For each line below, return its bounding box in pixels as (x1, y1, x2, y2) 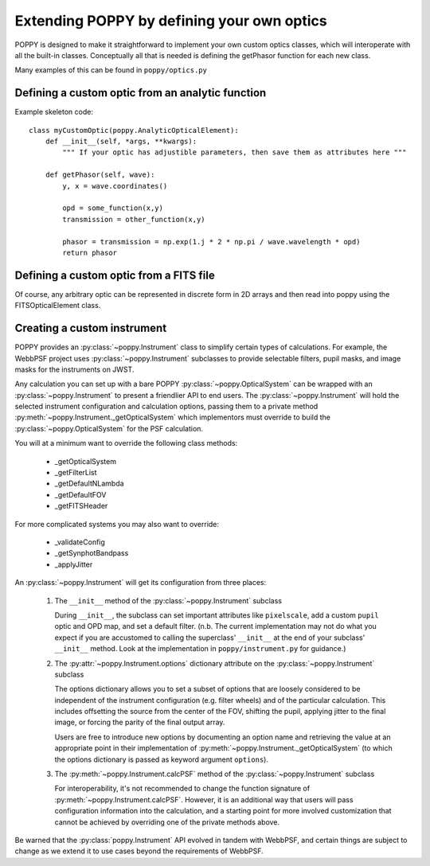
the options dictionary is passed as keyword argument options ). (54, 755, 268, 764)
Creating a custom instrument (14, 322, 167, 335)
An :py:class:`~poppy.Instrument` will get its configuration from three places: (14, 578, 267, 587)
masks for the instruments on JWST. (14, 365, 135, 374)
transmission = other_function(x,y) (62, 215, 206, 224)
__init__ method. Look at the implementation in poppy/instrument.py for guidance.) (54, 644, 346, 653)
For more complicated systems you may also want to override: (14, 519, 219, 529)
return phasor (62, 248, 118, 257)
